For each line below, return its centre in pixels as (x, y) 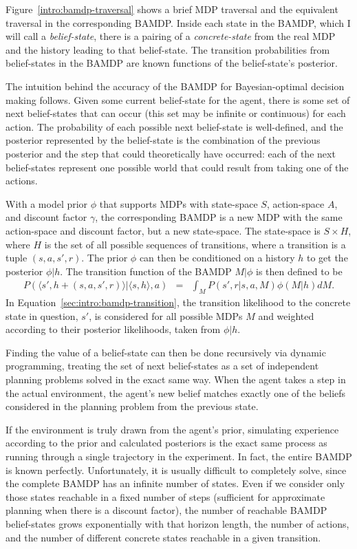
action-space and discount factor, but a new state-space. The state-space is (163, 230)
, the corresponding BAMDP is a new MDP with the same (219, 217)
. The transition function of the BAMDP (146, 271)
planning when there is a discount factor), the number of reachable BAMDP (166, 510)
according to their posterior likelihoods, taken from (113, 329)
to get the (327, 258)
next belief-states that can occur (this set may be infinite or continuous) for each (176, 113)
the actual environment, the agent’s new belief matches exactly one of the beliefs (176, 392)
